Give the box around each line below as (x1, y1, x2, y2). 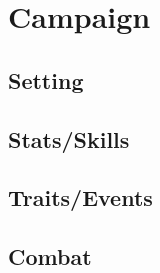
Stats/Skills (8, 123, 130, 154)
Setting (8, 64, 84, 95)
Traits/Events (8, 182, 153, 213)
